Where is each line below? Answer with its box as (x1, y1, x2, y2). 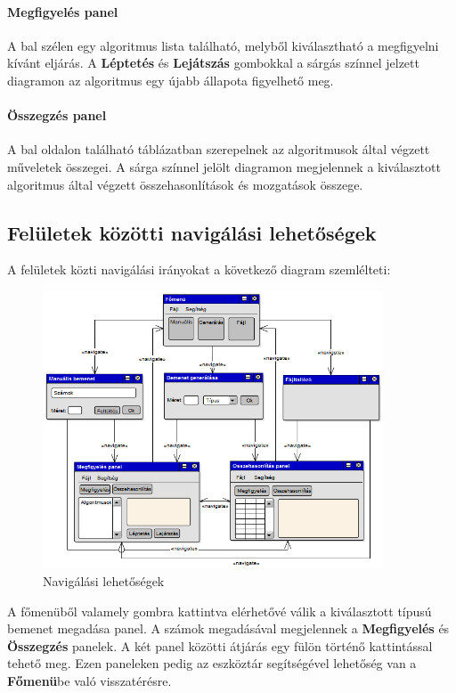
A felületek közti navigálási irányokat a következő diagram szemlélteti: (7, 260, 391, 279)
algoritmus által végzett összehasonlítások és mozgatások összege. (7, 175, 363, 193)
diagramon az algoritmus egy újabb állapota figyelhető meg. (7, 70, 334, 89)
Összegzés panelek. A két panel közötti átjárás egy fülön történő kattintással (7, 636, 433, 655)
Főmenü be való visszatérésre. (7, 672, 172, 690)
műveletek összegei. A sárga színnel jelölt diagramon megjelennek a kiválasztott (7, 157, 441, 175)
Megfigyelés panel (7, 2, 118, 20)
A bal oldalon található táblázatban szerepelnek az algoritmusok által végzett (7, 140, 430, 159)
